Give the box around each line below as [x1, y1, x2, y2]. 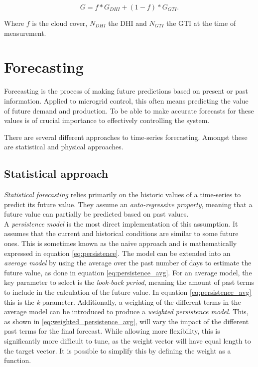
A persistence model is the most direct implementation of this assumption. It [4, 218, 238, 229]
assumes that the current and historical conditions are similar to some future [4, 228, 239, 239]
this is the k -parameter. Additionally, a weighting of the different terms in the [4, 296, 241, 307]
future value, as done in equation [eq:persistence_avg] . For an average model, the [4, 267, 252, 277]
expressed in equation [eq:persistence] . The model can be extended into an [4, 247, 231, 258]
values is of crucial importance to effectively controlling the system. [4, 115, 210, 125]
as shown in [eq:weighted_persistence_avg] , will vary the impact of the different [4, 316, 249, 326]
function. [4, 355, 31, 366]
